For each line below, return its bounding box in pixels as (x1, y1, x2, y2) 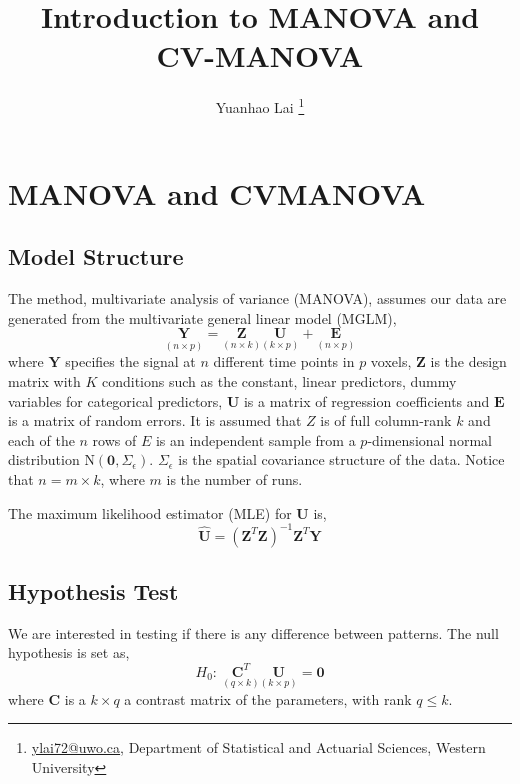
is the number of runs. (166, 468, 303, 489)
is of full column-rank (320, 410, 452, 431)
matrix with (8, 370, 81, 391)
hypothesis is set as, (8, 642, 130, 663)
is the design (430, 351, 507, 372)
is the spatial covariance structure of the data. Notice (178, 449, 505, 470)
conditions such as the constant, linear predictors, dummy (101, 370, 457, 391)
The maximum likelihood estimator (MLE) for (8, 502, 292, 523)
